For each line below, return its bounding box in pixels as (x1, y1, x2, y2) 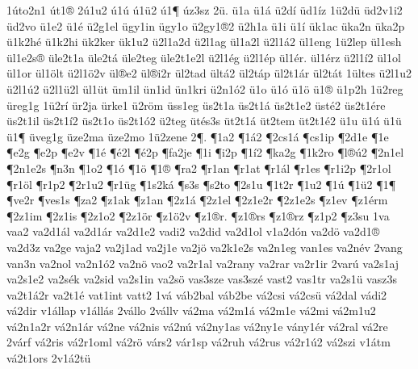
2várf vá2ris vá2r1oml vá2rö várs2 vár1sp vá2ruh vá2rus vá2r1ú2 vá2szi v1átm (6, 333, 391, 350)
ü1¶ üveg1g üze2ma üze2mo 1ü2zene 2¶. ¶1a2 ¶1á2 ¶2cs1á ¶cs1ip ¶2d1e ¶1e (6, 128, 389, 145)
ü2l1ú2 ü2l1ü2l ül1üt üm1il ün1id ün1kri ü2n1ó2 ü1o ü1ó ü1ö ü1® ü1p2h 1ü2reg (6, 80, 403, 97)
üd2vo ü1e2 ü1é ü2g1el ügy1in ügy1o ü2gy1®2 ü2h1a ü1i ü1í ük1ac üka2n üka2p (6, 17, 405, 34)
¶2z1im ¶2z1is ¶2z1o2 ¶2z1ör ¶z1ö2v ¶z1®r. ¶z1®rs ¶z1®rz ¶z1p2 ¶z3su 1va (6, 207, 390, 224)
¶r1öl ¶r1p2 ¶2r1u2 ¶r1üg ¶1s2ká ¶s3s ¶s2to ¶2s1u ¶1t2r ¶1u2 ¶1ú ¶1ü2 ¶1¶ (6, 175, 396, 192)
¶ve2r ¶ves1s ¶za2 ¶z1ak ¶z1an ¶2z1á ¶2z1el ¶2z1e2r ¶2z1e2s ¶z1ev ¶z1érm (6, 191, 388, 208)
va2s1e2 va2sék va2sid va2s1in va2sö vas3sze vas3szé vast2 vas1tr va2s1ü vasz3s (6, 270, 397, 287)
